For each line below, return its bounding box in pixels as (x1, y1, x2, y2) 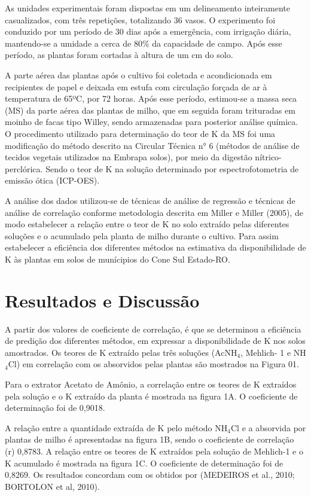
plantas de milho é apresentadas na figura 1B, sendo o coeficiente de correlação (5, 433, 294, 446)
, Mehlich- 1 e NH (240, 346, 306, 358)
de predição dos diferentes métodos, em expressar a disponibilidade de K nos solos (5, 334, 306, 347)
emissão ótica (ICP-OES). (5, 174, 100, 187)
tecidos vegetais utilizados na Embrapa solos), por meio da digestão (5, 151, 252, 163)
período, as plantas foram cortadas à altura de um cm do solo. (5, 48, 233, 61)
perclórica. (5, 162, 43, 175)
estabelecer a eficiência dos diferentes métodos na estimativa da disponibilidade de (5, 241, 306, 254)
